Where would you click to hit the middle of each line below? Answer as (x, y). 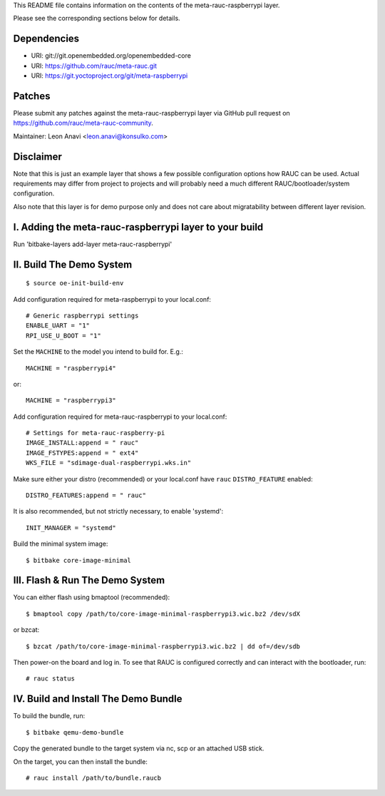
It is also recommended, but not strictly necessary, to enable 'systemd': (118, 511)
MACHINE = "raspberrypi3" (71, 400)
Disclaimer (37, 157)
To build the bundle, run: (49, 716)
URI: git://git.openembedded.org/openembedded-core (111, 56)
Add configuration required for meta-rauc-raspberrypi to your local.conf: (120, 417)
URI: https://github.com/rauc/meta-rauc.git (94, 66)
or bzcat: (26, 630)
